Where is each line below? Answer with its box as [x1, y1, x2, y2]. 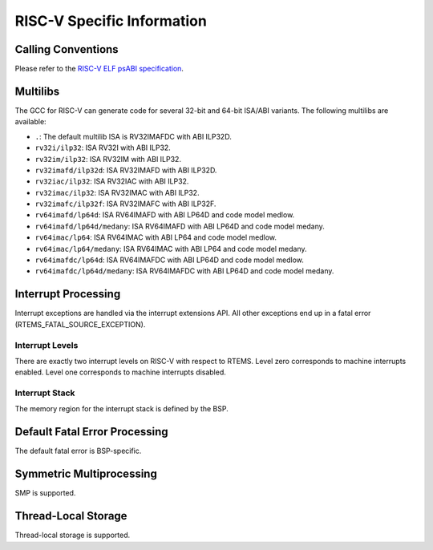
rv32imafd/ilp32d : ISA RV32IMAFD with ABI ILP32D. [34, 165, 217, 175]
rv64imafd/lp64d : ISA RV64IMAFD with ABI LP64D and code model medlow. [34, 210, 295, 220]
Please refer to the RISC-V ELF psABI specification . [14, 64, 184, 74]
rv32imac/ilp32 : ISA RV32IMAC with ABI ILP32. [34, 188, 200, 197]
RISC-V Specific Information [14, 12, 208, 30]
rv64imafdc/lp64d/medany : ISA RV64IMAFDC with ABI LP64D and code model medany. [34, 266, 334, 276]
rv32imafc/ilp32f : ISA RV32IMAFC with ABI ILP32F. [34, 199, 216, 208]
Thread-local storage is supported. [14, 530, 131, 540]
